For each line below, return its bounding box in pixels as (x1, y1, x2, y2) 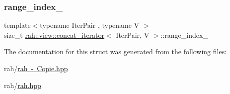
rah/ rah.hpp (4, 80, 41, 90)
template (4, 20, 31, 30)
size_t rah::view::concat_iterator (4, 29, 105, 40)
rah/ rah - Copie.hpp (4, 63, 68, 73)
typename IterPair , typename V (40, 20, 140, 30)
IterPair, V (116, 29, 150, 40)
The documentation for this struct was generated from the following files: (4, 46, 227, 57)
